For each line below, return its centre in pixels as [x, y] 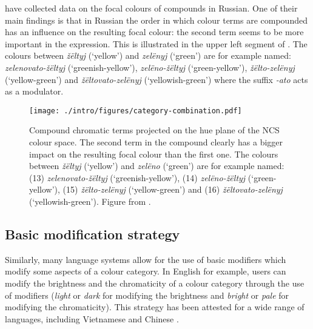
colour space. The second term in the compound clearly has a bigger [156, 142]
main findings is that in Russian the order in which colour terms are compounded [156, 20]
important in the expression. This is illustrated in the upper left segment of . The [156, 43]
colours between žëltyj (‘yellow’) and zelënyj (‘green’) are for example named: [148, 55]
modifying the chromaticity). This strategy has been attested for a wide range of [155, 307]
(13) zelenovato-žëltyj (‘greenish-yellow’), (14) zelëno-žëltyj [137, 177]
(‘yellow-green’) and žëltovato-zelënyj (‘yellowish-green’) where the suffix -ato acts [156, 79]
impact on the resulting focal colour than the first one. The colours [154, 154]
